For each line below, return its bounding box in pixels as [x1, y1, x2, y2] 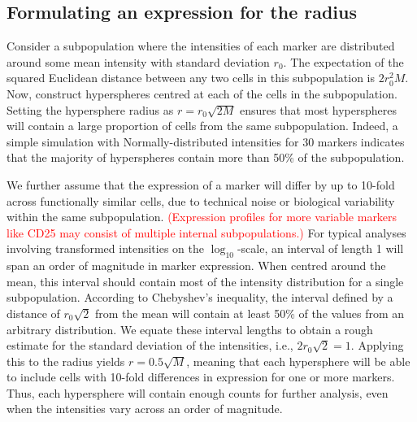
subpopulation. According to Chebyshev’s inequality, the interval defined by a [7, 289, 393, 306]
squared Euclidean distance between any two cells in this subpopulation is [7, 69, 375, 86]
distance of [7, 304, 60, 321]
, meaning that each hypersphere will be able [186, 352, 410, 369]
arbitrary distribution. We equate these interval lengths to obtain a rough [7, 320, 373, 337]
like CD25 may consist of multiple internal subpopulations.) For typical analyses [7, 224, 406, 241]
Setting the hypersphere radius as [7, 101, 174, 118]
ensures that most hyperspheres [240, 101, 397, 118]
